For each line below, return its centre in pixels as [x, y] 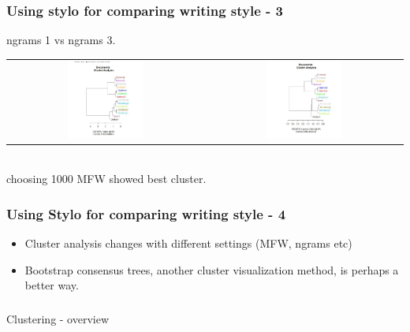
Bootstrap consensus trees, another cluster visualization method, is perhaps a [212, 269]
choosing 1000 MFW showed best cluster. [106, 179]
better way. [52, 285]
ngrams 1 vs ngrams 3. [61, 40]
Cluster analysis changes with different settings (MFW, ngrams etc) [188, 243]
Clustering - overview [58, 318]
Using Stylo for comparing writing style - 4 [146, 213]
